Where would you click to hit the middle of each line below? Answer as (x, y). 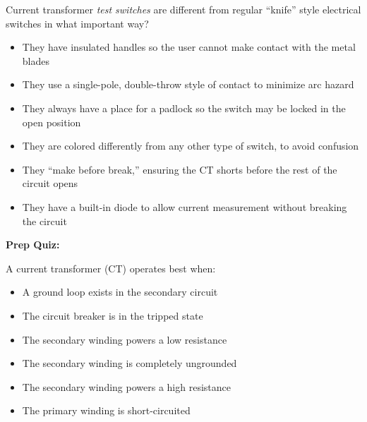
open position (52, 122)
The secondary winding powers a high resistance (126, 386)
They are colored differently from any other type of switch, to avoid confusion (191, 146)
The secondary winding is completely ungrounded (130, 363)
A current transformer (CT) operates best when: (111, 268)
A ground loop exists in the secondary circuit (120, 292)
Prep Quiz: (33, 245)
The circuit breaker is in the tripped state (113, 315)
